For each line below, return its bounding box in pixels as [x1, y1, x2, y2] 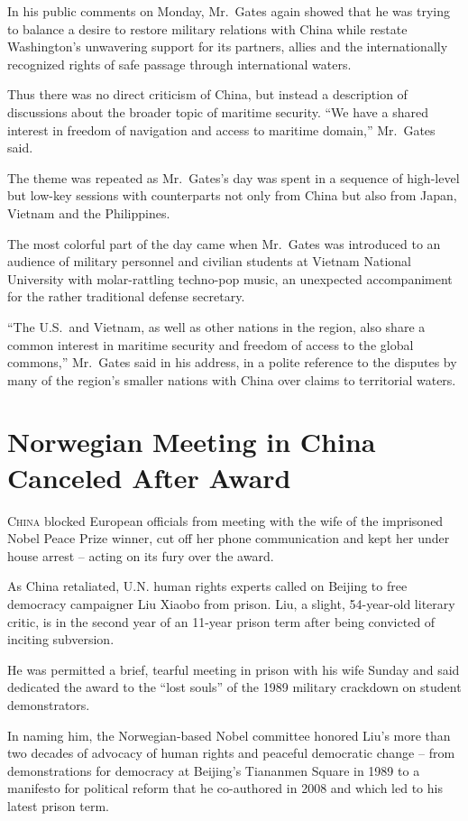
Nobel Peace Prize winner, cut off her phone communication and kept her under [7, 529, 450, 548]
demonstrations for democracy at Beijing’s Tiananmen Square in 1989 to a [7, 761, 420, 779]
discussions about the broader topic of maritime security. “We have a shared [7, 102, 428, 121]
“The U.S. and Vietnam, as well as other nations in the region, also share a [7, 317, 426, 336]
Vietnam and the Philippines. [7, 203, 170, 222]
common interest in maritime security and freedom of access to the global [7, 335, 414, 354]
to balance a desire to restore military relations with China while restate [7, 19, 408, 38]
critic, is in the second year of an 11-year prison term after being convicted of [7, 612, 436, 631]
